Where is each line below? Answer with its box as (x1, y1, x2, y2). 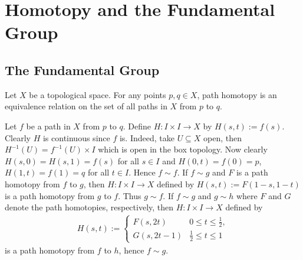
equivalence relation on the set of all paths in (5, 100, 167, 112)
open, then (203, 131, 242, 144)
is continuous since (42, 131, 110, 144)
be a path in (26, 119, 71, 132)
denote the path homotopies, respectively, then (5, 201, 174, 213)
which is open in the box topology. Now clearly (98, 143, 268, 155)
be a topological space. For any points (29, 88, 166, 100)
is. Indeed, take (119, 131, 174, 144)
